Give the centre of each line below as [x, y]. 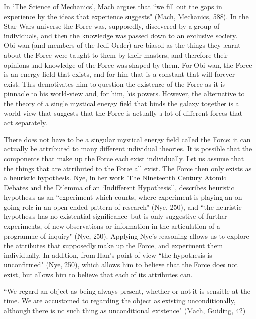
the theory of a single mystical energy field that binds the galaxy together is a [122, 103]
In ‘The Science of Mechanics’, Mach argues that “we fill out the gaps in [113, 6]
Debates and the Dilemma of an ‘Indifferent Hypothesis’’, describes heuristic [119, 187]
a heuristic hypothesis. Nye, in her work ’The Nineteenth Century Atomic [115, 178]
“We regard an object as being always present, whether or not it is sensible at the [127, 291]
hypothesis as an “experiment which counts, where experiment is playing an [118, 197]
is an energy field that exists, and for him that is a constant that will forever [120, 74]
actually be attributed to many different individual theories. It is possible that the [128, 149]
